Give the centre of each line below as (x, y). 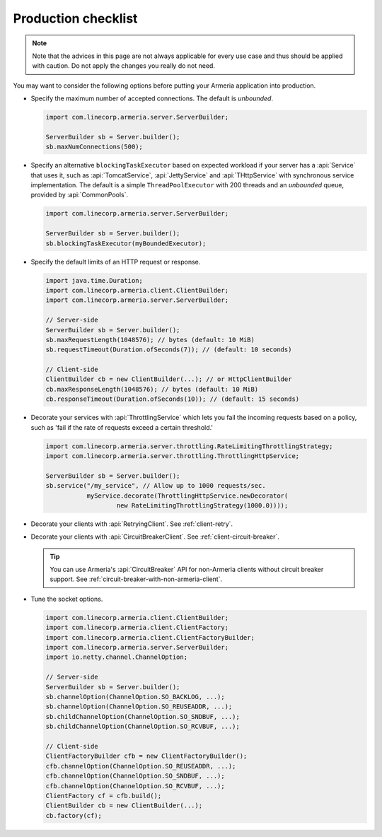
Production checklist (75, 18)
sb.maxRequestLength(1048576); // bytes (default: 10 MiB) (150, 340)
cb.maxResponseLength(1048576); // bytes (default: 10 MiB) (152, 389)
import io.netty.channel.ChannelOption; (116, 657)
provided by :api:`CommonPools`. (80, 195)
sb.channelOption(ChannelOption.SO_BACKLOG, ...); (135, 697)
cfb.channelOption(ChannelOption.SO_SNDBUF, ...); (135, 776)
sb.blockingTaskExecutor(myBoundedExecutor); (126, 243)
